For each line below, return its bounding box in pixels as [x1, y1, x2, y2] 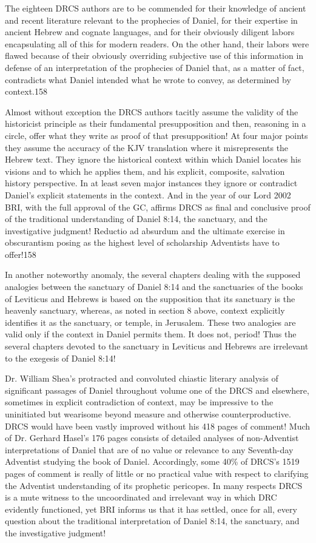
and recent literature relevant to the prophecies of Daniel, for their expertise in [5, 13, 298, 26]
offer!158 [5, 248, 36, 260]
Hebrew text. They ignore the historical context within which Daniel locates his [5, 153, 301, 166]
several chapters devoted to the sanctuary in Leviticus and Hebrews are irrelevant [5, 340, 309, 352]
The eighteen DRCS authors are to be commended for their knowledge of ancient [5, 2, 306, 14]
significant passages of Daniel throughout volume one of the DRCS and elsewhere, [5, 383, 309, 396]
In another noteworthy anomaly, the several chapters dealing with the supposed [5, 268, 301, 281]
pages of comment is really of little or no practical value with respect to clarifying [5, 467, 309, 479]
